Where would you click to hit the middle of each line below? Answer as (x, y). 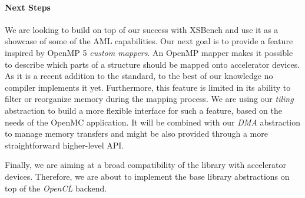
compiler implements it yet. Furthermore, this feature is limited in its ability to (148, 87)
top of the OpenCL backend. (56, 188)
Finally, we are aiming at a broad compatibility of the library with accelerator (146, 165)
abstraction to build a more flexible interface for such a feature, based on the (143, 110)
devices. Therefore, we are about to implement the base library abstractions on (147, 176)
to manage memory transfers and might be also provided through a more (136, 133)
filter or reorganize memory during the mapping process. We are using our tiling (149, 99)
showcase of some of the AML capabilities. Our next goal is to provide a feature (149, 41)
